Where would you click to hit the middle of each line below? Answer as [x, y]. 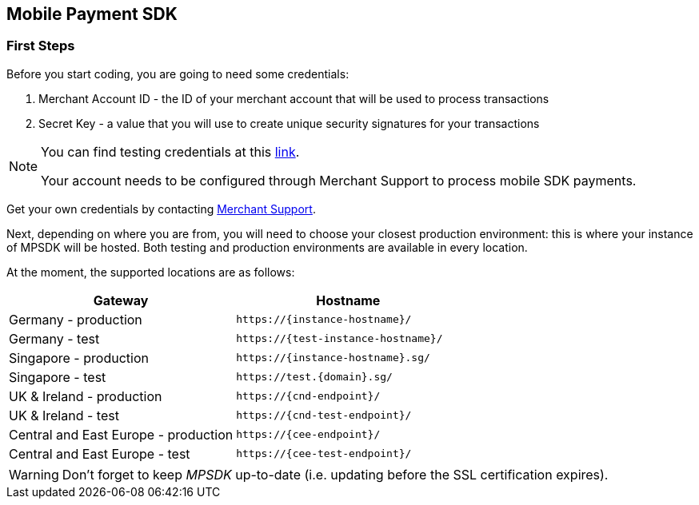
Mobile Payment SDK [92, 14]
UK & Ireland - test [64, 415]
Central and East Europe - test [100, 453]
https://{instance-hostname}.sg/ [333, 358]
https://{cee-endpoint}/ [308, 435]
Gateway [121, 300]
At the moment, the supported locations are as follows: [151, 272]
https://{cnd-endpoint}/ [308, 396]
